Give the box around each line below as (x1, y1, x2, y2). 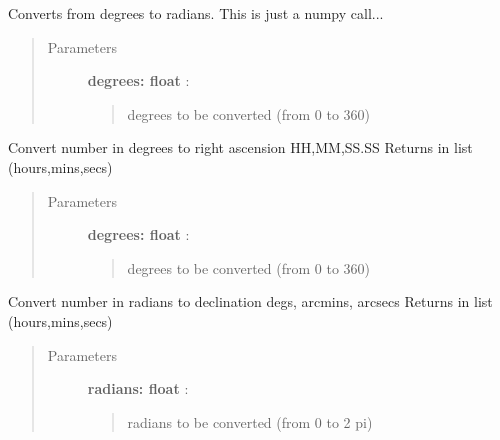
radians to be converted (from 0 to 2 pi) (127, 411, 373, 432)
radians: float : (87, 378, 189, 399)
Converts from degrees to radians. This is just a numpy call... (8, 3, 384, 23)
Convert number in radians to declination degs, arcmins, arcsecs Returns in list (8, 291, 493, 312)
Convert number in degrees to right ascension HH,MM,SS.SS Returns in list (8, 137, 473, 158)
